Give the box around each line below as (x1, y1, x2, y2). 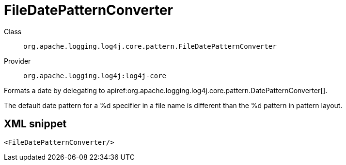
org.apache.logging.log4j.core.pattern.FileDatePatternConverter (23, 42, 277, 50)
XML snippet (4, 118, 67, 130)
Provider (4, 56, 31, 65)
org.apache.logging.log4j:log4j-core (23, 71, 167, 80)
